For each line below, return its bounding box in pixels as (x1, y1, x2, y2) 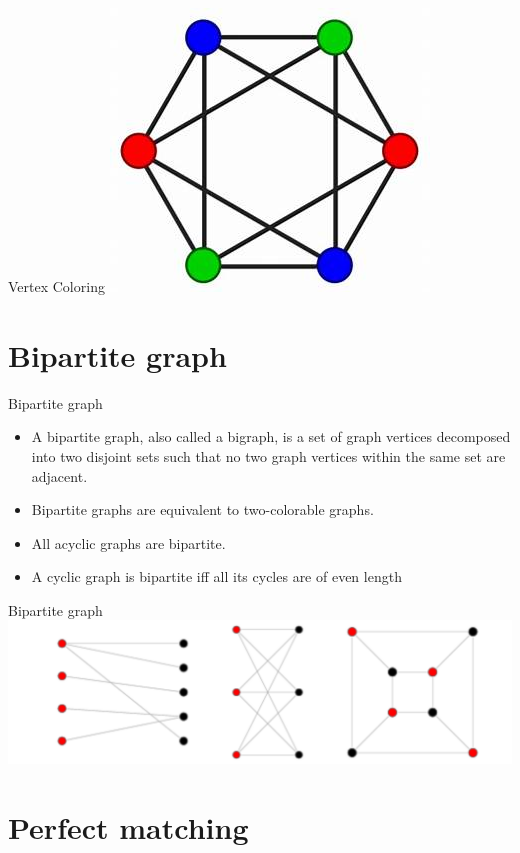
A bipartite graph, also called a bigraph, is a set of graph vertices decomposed (31, 426, 511, 447)
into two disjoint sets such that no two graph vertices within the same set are (31, 445, 506, 466)
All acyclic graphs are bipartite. (31, 532, 226, 553)
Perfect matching (8, 806, 249, 847)
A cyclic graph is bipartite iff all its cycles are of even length (31, 566, 402, 587)
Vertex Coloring (8, 276, 105, 296)
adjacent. (31, 465, 88, 486)
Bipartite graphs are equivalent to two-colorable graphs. (31, 499, 374, 520)
